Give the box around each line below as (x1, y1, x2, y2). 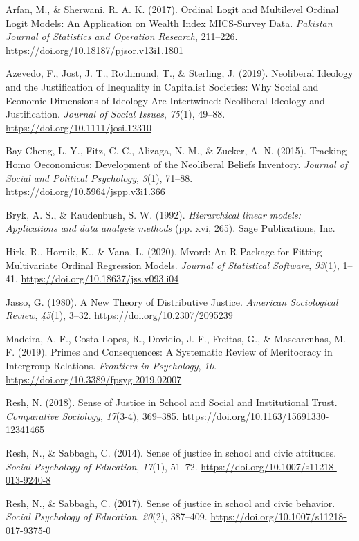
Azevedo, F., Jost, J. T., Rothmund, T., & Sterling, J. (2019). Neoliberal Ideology (6, 66, 353, 80)
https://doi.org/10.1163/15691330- (182, 408, 329, 423)
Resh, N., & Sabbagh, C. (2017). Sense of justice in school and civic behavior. (6, 495, 335, 510)
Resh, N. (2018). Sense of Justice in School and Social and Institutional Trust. (6, 395, 338, 410)
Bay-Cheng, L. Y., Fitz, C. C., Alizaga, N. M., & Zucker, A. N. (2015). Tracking (6, 143, 347, 158)
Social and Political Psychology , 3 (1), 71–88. (6, 170, 193, 185)
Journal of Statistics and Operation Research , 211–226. (6, 29, 238, 44)
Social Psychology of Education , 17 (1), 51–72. (6, 459, 198, 473)
